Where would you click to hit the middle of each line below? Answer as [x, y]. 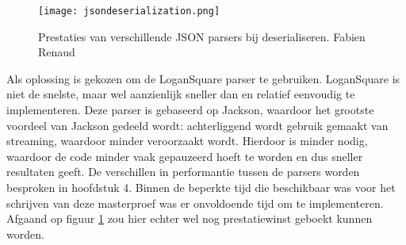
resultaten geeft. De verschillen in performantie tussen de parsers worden [183, 172]
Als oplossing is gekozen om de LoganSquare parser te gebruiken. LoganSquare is [203, 78]
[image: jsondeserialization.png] [129, 11]
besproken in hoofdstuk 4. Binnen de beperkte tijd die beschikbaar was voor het [201, 187]
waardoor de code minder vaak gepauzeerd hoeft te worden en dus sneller [185, 156]
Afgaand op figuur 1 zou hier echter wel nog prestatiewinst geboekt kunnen [190, 218]
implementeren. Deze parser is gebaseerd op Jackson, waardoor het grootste [190, 110]
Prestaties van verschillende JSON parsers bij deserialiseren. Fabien [202, 36]
